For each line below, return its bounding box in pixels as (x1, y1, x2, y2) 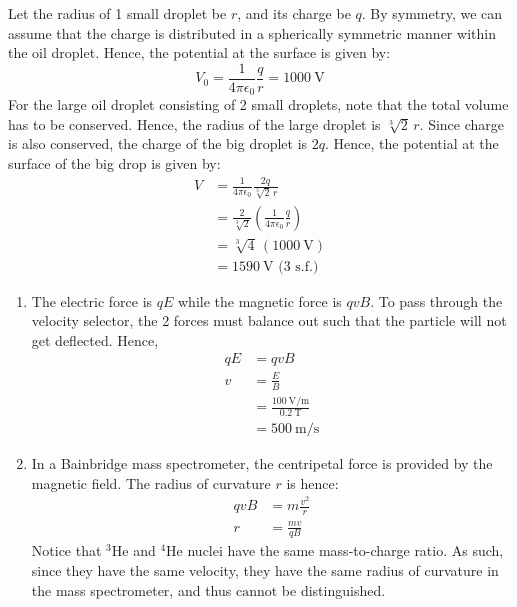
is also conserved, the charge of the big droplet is (8, 133, 308, 154)
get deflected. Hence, (31, 329, 159, 350)
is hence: (286, 472, 339, 493)
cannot (235, 584, 278, 599)
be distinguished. (281, 579, 386, 600)
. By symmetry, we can (361, 3, 503, 23)
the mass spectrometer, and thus (31, 579, 232, 600)
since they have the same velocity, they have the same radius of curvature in (31, 560, 499, 581)
